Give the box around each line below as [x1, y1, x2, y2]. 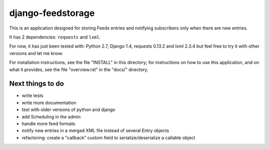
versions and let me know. [9, 50, 63, 56]
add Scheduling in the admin [21, 113, 81, 119]
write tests [21, 92, 43, 98]
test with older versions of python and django [21, 106, 115, 112]
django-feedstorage [9, 7, 95, 18]
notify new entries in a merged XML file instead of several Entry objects [21, 127, 169, 133]
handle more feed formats [21, 120, 75, 126]
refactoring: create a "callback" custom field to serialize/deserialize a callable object [21, 134, 195, 140]
